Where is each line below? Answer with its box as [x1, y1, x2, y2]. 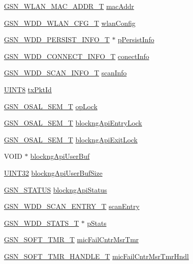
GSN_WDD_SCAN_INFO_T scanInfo [4, 67, 127, 78]
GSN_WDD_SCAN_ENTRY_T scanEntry [4, 201, 140, 211]
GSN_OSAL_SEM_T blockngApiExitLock [4, 134, 138, 144]
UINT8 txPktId [4, 84, 52, 94]
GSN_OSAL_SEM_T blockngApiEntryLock [4, 118, 142, 128]
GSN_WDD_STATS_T [4, 217, 79, 228]
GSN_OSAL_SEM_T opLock [4, 101, 97, 111]
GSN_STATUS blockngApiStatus [4, 184, 107, 195]
